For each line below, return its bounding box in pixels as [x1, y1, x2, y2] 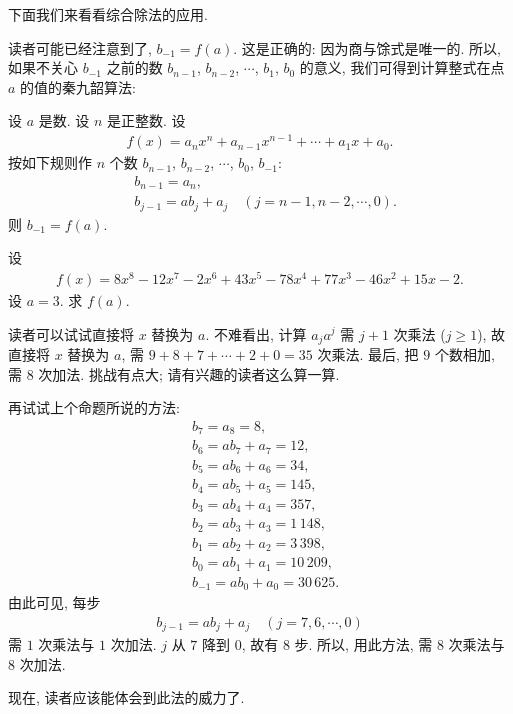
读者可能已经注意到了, [8, 37, 152, 58]
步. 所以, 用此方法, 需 [294, 634, 433, 655]
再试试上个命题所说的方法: [8, 397, 180, 418]
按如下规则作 [8, 152, 92, 173]
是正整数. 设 [107, 110, 186, 131]
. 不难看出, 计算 [205, 323, 307, 344]
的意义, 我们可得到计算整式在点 [299, 57, 505, 78]
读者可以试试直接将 [8, 323, 134, 344]
